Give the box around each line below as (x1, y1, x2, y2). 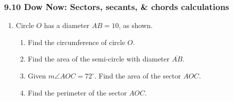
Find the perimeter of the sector (28, 87, 127, 97)
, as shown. (119, 20, 153, 30)
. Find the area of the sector (94, 70, 181, 80)
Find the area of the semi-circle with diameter (28, 53, 170, 64)
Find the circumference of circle (28, 36, 126, 47)
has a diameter (44, 20, 89, 30)
